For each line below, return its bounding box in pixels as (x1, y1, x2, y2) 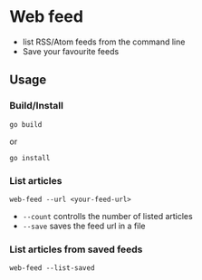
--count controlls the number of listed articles (22, 210, 193, 221)
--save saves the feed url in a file (22, 220, 146, 231)
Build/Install (9, 100, 63, 112)
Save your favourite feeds (22, 45, 120, 56)
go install (9, 153, 51, 162)
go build (9, 120, 43, 129)
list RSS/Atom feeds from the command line (22, 36, 186, 47)
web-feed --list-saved (9, 264, 95, 273)
